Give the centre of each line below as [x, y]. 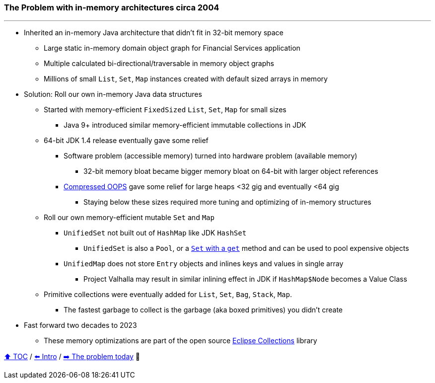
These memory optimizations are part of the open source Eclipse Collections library [181, 341]
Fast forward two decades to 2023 [80, 325]
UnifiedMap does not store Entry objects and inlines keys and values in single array [204, 264]
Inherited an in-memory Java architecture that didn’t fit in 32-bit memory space [154, 33]
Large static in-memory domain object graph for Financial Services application [172, 48]
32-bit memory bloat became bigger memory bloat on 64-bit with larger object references [231, 171]
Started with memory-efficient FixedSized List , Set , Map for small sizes [165, 110]
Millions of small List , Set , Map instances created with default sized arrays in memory [186, 79]
